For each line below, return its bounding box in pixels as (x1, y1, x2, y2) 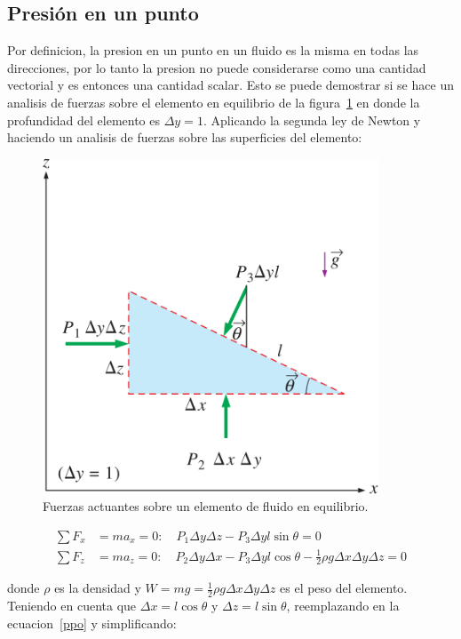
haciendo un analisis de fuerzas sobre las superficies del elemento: (7, 128, 362, 147)
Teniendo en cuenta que (7, 596, 137, 615)
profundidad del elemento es (7, 110, 161, 129)
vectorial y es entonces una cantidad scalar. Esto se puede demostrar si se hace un (7, 76, 454, 94)
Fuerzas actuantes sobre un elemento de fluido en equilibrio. (43, 497, 369, 515)
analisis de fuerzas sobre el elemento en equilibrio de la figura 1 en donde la (7, 92, 420, 111)
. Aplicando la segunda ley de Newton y (203, 110, 421, 129)
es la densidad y (54, 579, 141, 597)
